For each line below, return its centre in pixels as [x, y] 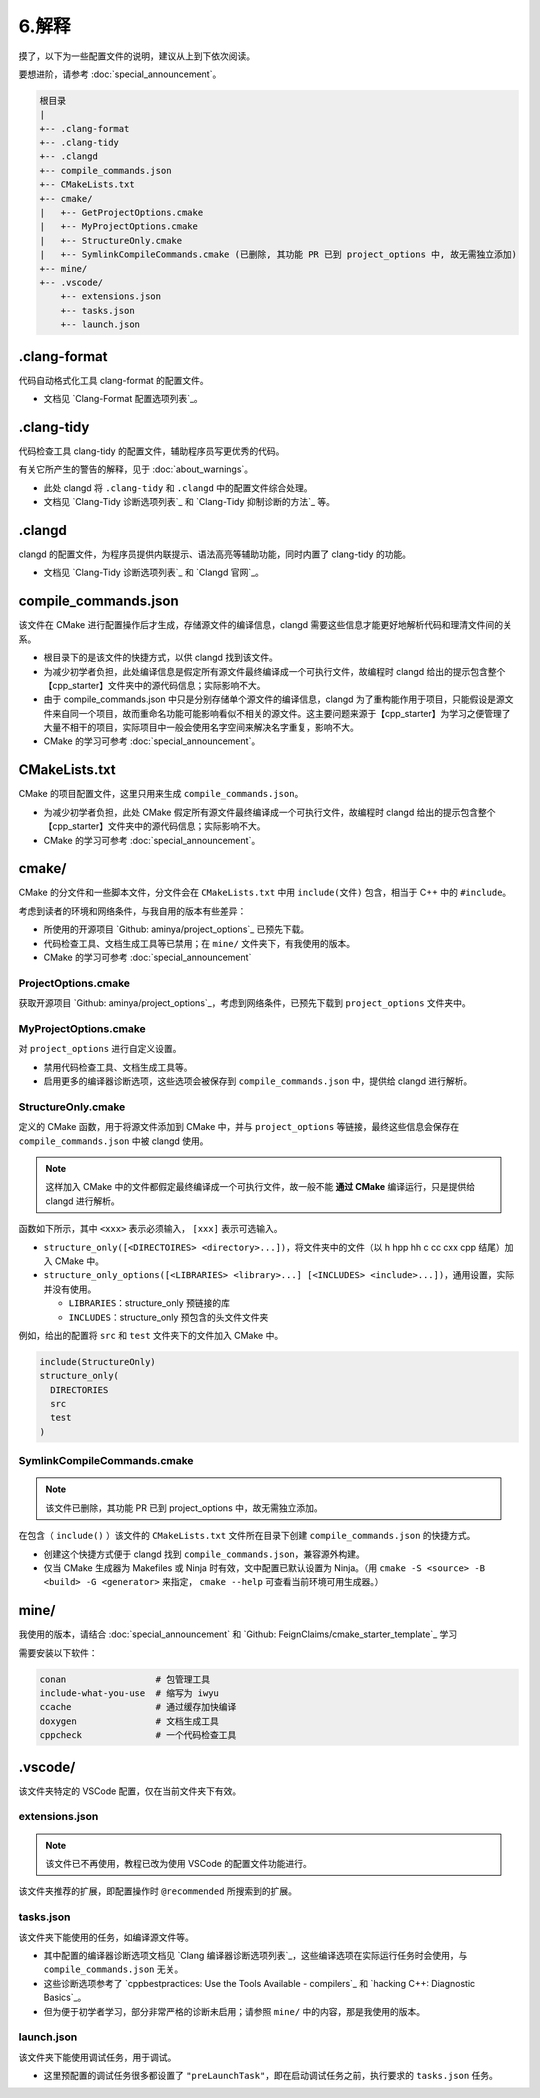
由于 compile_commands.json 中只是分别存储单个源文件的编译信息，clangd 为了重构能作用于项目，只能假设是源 [274, 699]
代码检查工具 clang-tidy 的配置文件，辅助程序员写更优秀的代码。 [151, 451]
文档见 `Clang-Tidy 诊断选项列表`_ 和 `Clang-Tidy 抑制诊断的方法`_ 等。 [189, 502]
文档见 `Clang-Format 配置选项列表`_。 [123, 399]
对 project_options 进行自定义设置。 [100, 1049]
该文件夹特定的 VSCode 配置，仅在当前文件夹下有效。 [130, 1791]
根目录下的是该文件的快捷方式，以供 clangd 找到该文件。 [161, 657]
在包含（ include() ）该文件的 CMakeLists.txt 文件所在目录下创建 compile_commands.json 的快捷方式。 [247, 1536]
